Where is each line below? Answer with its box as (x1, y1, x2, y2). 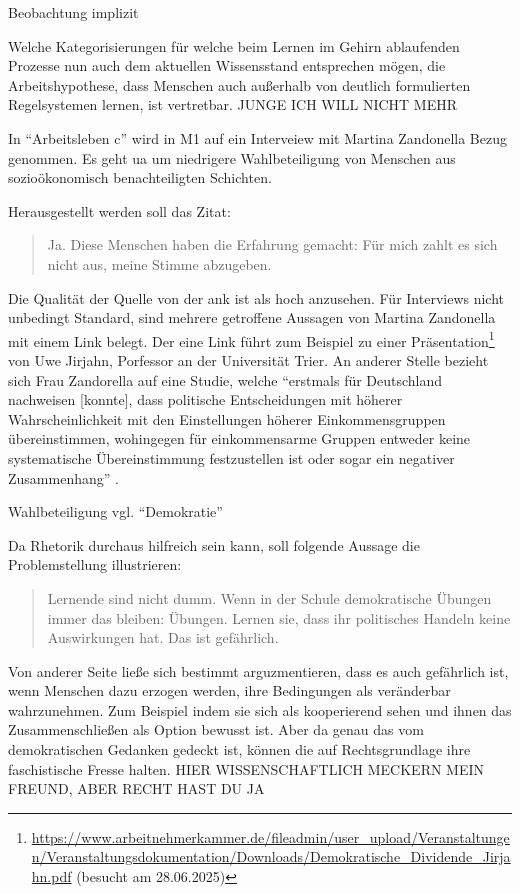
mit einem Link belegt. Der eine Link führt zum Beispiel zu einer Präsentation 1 (8, 327, 495, 351)
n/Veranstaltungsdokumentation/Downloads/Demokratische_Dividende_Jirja (31, 846, 511, 867)
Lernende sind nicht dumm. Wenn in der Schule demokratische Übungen (47, 587, 492, 608)
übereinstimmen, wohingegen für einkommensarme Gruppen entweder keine (8, 428, 471, 449)
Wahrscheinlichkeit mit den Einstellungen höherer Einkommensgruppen (8, 408, 446, 429)
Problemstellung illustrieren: (8, 554, 182, 575)
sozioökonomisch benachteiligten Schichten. (8, 167, 272, 188)
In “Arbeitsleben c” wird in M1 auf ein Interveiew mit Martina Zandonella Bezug (8, 127, 507, 148)
